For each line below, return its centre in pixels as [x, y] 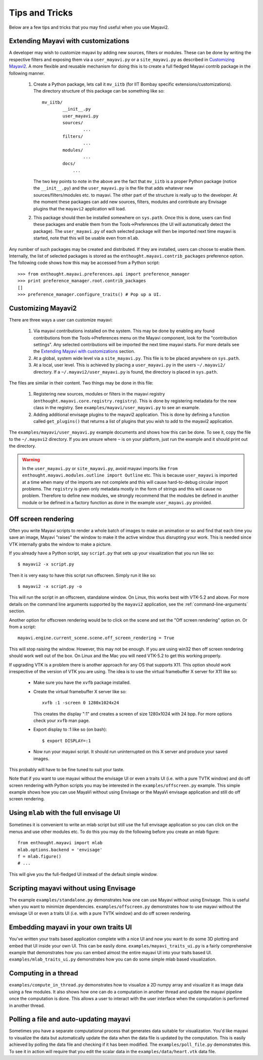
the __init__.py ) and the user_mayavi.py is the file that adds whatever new [113, 188]
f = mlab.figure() [40, 856]
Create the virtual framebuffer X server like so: [80, 691]
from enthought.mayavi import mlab [60, 843]
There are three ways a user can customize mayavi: [61, 320]
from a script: [22, 627]
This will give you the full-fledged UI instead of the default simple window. [83, 874]
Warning [31, 459]
